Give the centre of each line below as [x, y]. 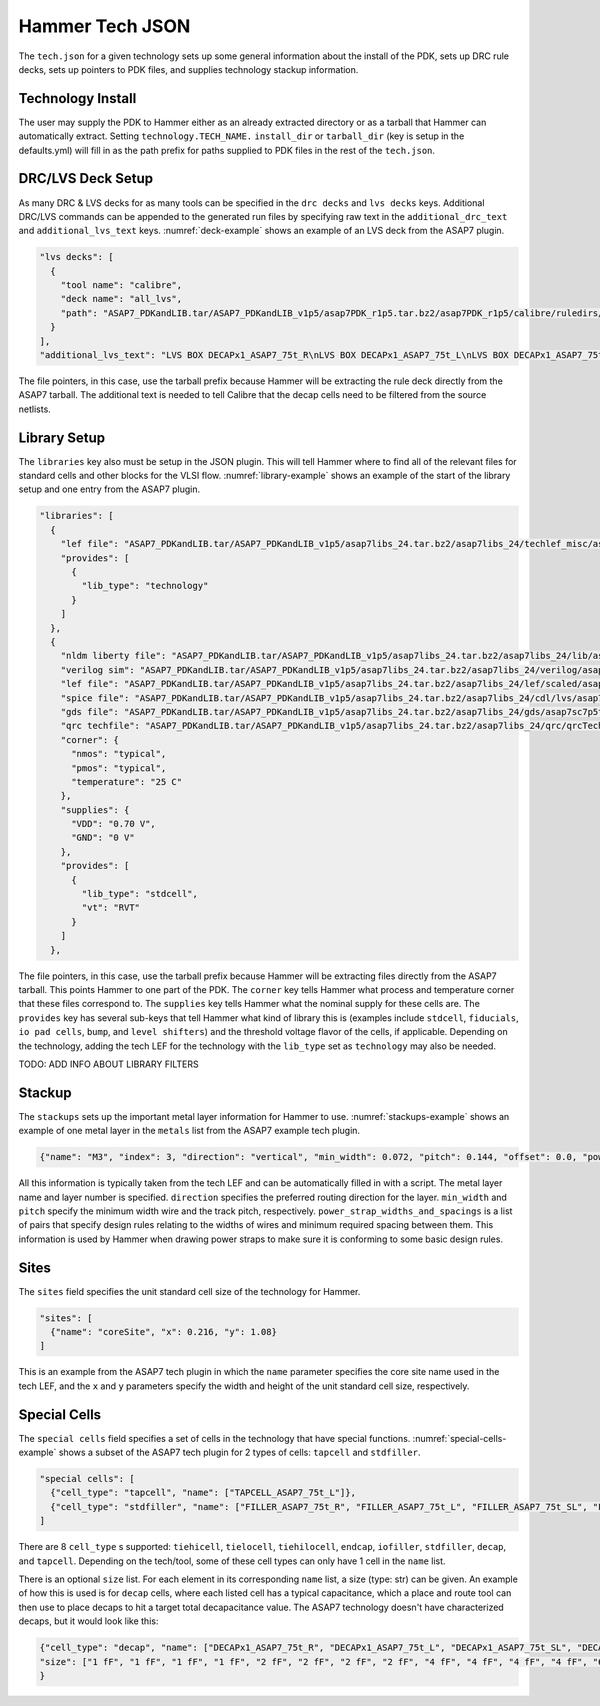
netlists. [35, 409]
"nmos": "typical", [119, 754]
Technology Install [77, 98]
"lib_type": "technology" [145, 586]
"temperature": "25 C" [127, 781]
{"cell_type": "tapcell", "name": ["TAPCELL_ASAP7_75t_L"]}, [203, 1493]
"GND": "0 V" [103, 838]
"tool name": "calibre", [121, 285]
